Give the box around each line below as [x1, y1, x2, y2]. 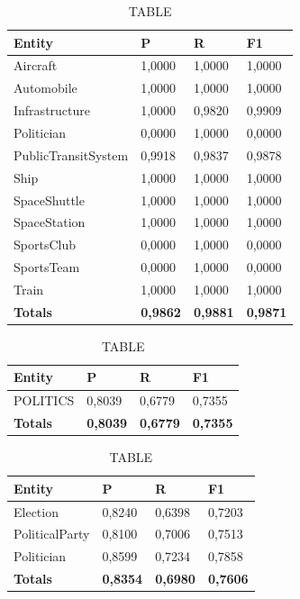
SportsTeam [14, 258, 80, 277]
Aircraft [14, 56, 58, 75]
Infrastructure [14, 101, 90, 120]
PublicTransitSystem [14, 145, 129, 164]
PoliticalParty [14, 524, 90, 543]
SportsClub [14, 235, 76, 254]
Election [14, 502, 59, 521]
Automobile [14, 78, 77, 97]
